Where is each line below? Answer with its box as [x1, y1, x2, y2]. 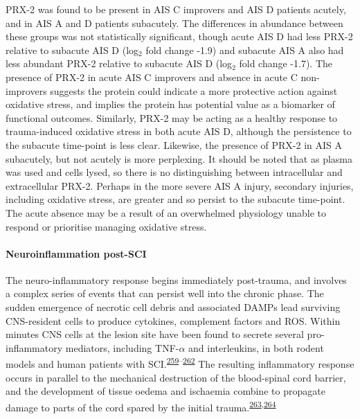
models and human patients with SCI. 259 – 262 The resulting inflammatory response [6, 355, 354, 371]
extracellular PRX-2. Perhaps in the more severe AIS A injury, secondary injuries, [6, 178, 354, 193]
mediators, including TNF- [65, 340, 179, 355]
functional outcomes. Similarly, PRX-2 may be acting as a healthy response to [6, 110, 338, 125]
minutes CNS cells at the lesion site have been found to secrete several [6, 327, 304, 341]
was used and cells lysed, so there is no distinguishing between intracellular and [6, 165, 343, 179]
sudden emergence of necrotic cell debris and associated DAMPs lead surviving [6, 300, 341, 314]
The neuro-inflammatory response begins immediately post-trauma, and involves [6, 272, 347, 287]
